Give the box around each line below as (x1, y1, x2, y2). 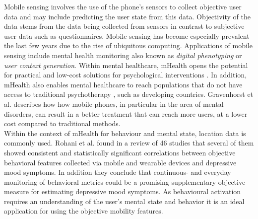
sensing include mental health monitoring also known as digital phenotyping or (4, 50, 242, 60)
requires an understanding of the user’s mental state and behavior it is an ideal (4, 196, 245, 206)
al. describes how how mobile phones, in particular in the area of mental (4, 98, 224, 109)
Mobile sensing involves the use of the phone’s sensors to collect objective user (4, 1, 242, 11)
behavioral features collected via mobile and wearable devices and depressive (4, 157, 237, 167)
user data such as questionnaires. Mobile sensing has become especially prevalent (4, 30, 250, 41)
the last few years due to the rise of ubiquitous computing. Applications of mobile (4, 40, 253, 51)
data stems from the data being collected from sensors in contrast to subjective (4, 21, 245, 31)
